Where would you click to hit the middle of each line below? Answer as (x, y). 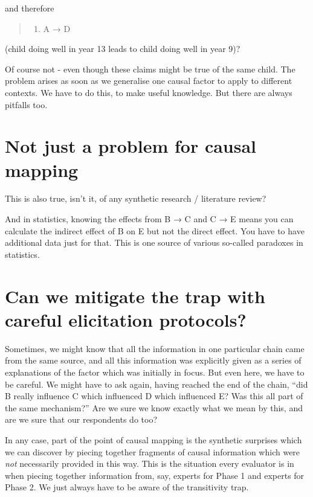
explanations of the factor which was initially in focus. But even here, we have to (155, 372)
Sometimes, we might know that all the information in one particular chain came (155, 348)
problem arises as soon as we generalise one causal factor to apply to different (149, 81)
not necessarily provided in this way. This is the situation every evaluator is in (150, 463)
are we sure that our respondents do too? (81, 419)
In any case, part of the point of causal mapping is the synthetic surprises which (153, 439)
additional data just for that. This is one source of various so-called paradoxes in (154, 242)
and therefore (30, 8)
